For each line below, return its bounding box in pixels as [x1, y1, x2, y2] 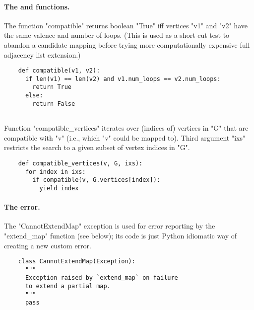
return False [32, 100, 75, 107]
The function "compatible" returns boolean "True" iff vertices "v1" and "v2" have [4, 20, 248, 30]
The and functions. [4, 1, 70, 11]
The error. [4, 202, 40, 212]
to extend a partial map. [25, 283, 111, 290]
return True [32, 83, 72, 91]
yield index [39, 184, 79, 192]
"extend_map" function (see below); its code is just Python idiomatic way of [4, 230, 237, 240]
